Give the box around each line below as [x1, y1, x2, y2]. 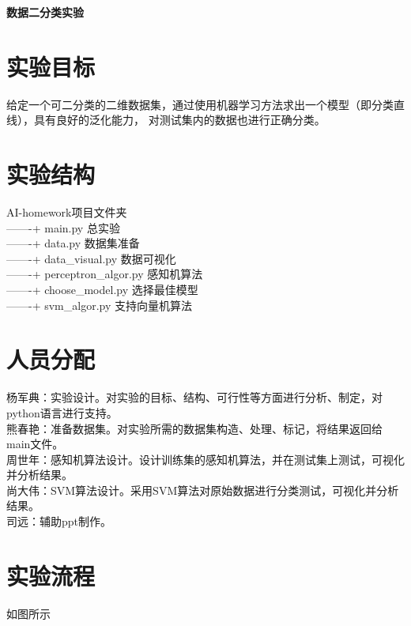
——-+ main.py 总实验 [6, 219, 120, 236]
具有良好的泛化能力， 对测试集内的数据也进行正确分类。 [33, 111, 326, 128]
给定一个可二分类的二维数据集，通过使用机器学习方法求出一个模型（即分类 [6, 96, 394, 112]
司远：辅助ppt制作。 [6, 513, 112, 530]
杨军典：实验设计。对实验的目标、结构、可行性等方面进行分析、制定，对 [6, 389, 383, 405]
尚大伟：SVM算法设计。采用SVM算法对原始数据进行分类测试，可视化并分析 [6, 481, 399, 498]
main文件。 [6, 436, 64, 452]
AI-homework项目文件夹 [6, 204, 127, 221]
